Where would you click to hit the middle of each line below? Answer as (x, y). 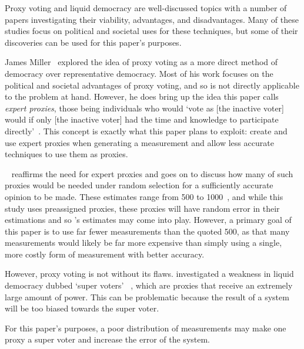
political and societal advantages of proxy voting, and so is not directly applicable (152, 85)
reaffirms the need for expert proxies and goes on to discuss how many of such (152, 173)
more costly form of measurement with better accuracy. (105, 254)
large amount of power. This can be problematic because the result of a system (147, 297)
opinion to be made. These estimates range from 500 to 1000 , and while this (144, 196)
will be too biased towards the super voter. (82, 308)
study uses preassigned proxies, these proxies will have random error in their (142, 208)
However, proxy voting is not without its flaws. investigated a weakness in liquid (149, 274)
